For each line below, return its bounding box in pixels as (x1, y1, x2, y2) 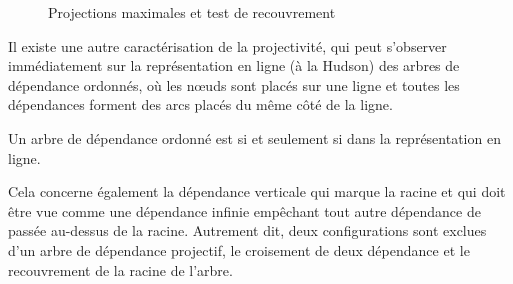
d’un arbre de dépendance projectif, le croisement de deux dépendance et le (8, 239, 470, 260)
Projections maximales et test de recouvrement (48, 2, 336, 22)
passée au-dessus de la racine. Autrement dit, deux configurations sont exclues (8, 220, 487, 241)
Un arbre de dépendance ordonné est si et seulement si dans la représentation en (8, 127, 501, 148)
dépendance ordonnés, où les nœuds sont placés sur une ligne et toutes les (8, 74, 460, 95)
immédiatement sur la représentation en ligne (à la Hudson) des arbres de (8, 55, 460, 76)
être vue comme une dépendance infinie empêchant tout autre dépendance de (8, 200, 481, 221)
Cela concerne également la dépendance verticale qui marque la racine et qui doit (8, 181, 506, 202)
